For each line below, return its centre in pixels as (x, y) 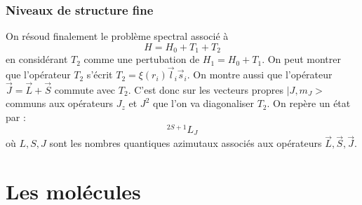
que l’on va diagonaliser (203, 103)
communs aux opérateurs (60, 103)
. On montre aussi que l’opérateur (260, 75)
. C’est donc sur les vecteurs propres (206, 89)
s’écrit (100, 75)
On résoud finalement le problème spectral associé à (117, 36)
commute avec (85, 89)
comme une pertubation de (142, 59)
